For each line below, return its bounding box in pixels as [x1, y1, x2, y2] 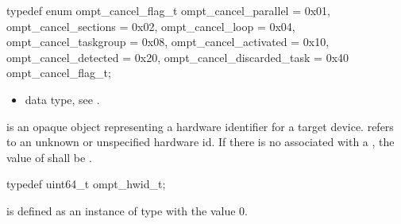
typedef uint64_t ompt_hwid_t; [6, 176, 166, 192]
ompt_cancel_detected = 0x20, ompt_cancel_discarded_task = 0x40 [6, 48, 349, 65]
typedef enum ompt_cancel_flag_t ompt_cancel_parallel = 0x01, [6, 2, 330, 18]
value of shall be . [6, 149, 92, 165]
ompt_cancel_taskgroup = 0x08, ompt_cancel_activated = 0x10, [6, 33, 330, 50]
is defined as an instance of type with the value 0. [6, 202, 248, 218]
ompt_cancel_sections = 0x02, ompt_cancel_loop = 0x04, [6, 17, 295, 34]
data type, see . [25, 91, 100, 107]
